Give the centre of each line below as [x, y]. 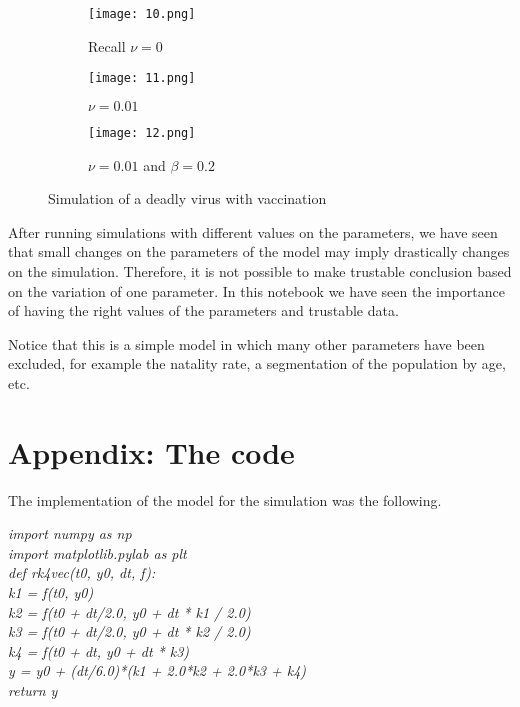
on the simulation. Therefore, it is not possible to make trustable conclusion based [260, 270]
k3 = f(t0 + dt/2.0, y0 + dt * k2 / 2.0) [129, 631]
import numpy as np [70, 533]
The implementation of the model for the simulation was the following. [225, 499]
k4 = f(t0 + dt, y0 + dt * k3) [99, 650]
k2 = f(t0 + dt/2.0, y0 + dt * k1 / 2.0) [129, 611]
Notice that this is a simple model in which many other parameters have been [246, 343]
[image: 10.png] [142, 14]
